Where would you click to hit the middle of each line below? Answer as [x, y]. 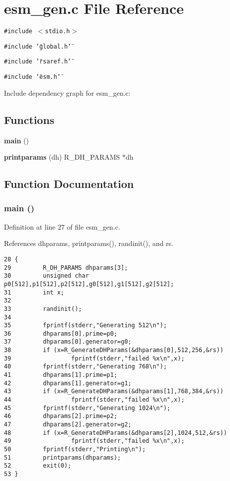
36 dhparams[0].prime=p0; [61, 333]
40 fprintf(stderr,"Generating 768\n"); [86, 367]
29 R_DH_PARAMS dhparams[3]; [66, 268]
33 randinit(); [43, 309]
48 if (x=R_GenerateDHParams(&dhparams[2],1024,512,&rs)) [116, 433]
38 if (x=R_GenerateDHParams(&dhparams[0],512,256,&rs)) [114, 350]
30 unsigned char [46, 276]
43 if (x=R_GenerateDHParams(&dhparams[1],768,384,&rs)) [114, 391]
